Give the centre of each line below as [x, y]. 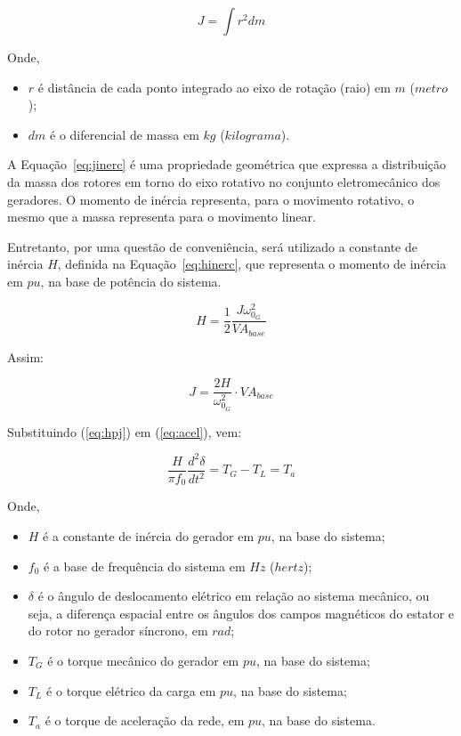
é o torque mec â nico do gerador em [143, 660]
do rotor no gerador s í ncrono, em [118, 631]
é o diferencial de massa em [125, 134]
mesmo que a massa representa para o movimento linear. [162, 217]
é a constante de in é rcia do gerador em [149, 536]
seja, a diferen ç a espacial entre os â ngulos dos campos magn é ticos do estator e [241, 613]
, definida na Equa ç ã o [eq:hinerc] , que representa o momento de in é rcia [252, 264]
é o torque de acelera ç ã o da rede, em [145, 720]
